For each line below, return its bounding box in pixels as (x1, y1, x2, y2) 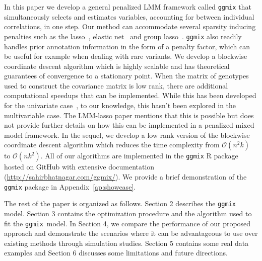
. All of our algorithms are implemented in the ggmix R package (40, 150, 238, 161)
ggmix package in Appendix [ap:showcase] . (4, 181, 136, 192)
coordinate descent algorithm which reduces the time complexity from (4, 139, 220, 150)
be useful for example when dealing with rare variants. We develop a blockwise (4, 51, 247, 61)
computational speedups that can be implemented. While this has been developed (4, 90, 256, 101)
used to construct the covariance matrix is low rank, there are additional (4, 80, 228, 91)
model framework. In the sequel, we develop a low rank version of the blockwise (4, 129, 250, 140)
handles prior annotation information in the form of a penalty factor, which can (4, 41, 250, 51)
